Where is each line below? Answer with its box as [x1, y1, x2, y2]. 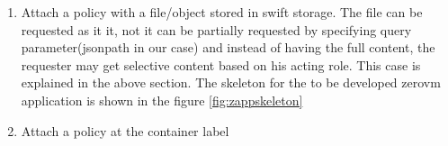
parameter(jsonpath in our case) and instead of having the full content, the [21, 38, 435, 57]
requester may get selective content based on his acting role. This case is [21, 55, 421, 74]
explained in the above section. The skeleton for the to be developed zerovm [21, 73, 441, 92]
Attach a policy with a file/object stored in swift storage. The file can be [21, 3, 423, 21]
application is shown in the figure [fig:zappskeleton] [21, 90, 303, 109]
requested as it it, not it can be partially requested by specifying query [21, 20, 412, 39]
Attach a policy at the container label [21, 121, 229, 140]
